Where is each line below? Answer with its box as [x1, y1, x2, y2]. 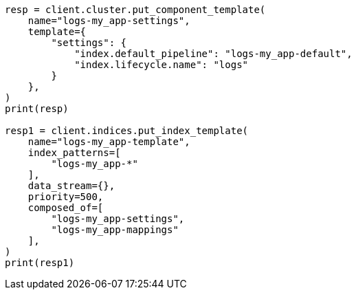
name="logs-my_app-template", [27, 136, 190, 147]
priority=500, [27, 191, 104, 202]
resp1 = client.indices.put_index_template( [5, 125, 249, 136]
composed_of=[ [27, 202, 104, 213]
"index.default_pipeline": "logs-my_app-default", [74, 48, 353, 59]
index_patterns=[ [27, 147, 121, 158]
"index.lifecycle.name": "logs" [74, 59, 249, 70]
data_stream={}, [27, 180, 115, 191]
